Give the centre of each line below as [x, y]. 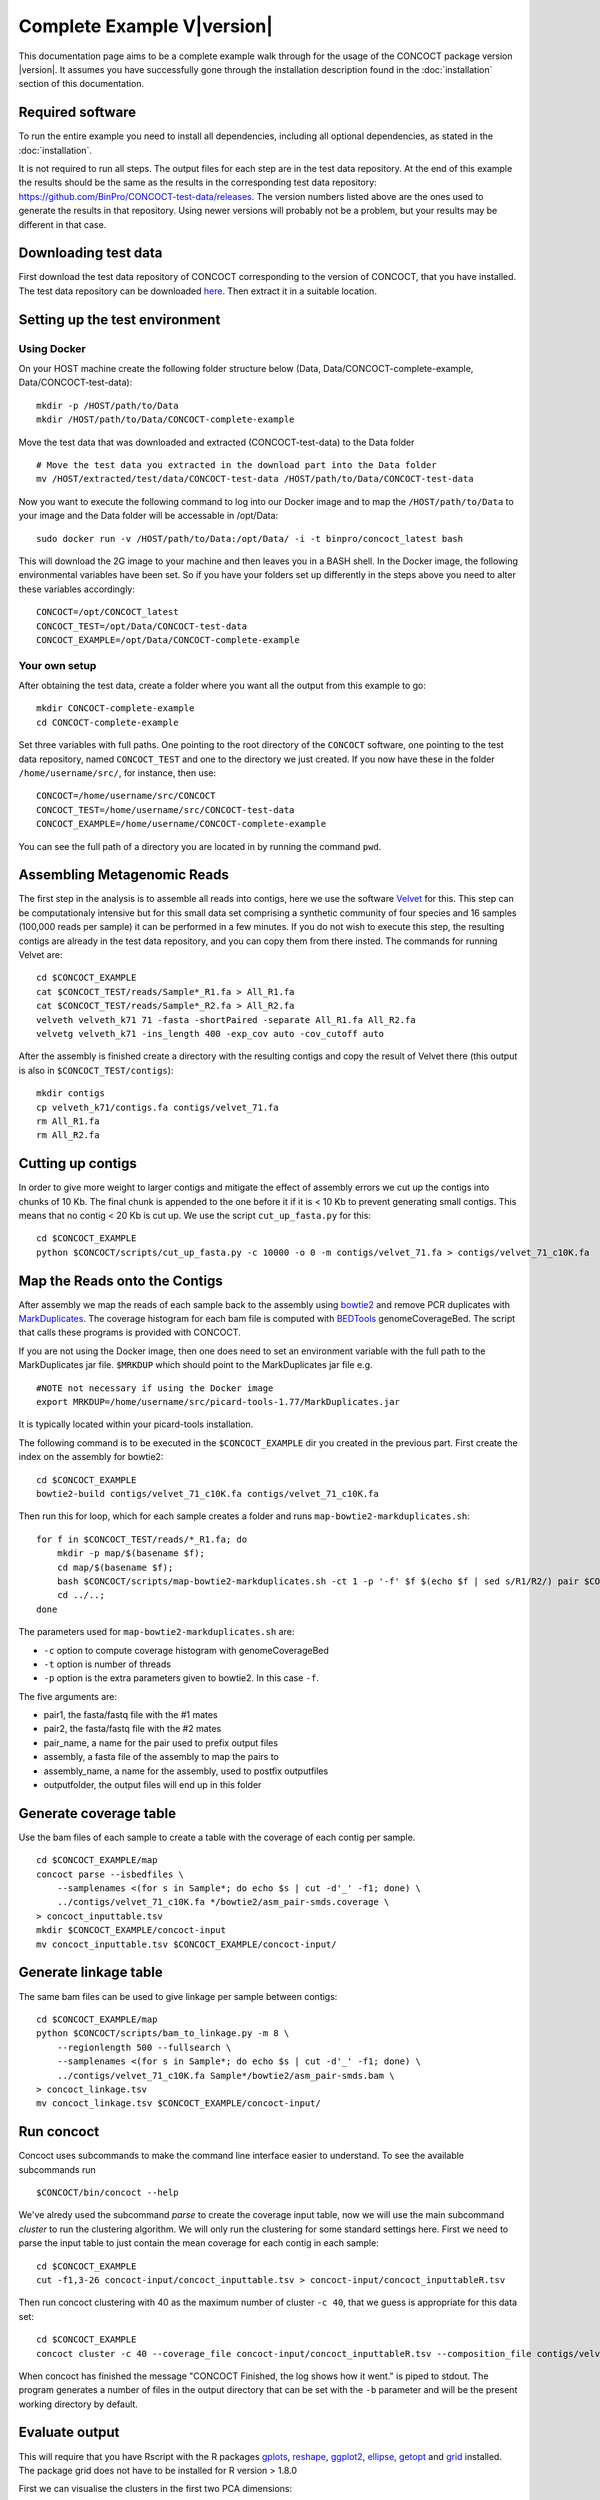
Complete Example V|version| [146, 26]
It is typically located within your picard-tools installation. [136, 1424]
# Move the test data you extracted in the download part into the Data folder [236, 464]
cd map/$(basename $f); [115, 1567]
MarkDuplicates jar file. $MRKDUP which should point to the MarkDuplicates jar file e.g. [196, 1365]
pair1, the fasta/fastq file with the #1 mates [131, 1715]
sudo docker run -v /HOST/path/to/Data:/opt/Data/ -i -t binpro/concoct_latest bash [250, 538]
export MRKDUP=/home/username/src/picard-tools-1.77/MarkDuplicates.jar [218, 1402]
